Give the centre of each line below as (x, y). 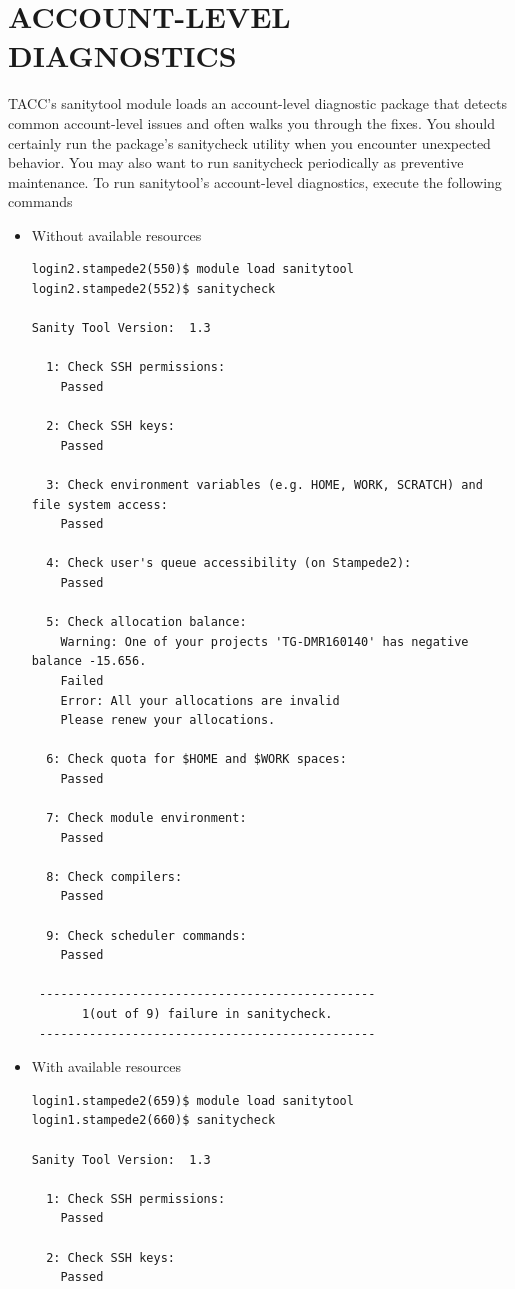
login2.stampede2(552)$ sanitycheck (153, 289)
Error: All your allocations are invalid (200, 700)
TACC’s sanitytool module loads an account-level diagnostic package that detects (257, 103)
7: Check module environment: (146, 818)
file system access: (99, 504)
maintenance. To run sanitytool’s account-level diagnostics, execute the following (255, 181)
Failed (82, 680)
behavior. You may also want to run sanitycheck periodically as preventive (236, 162)
